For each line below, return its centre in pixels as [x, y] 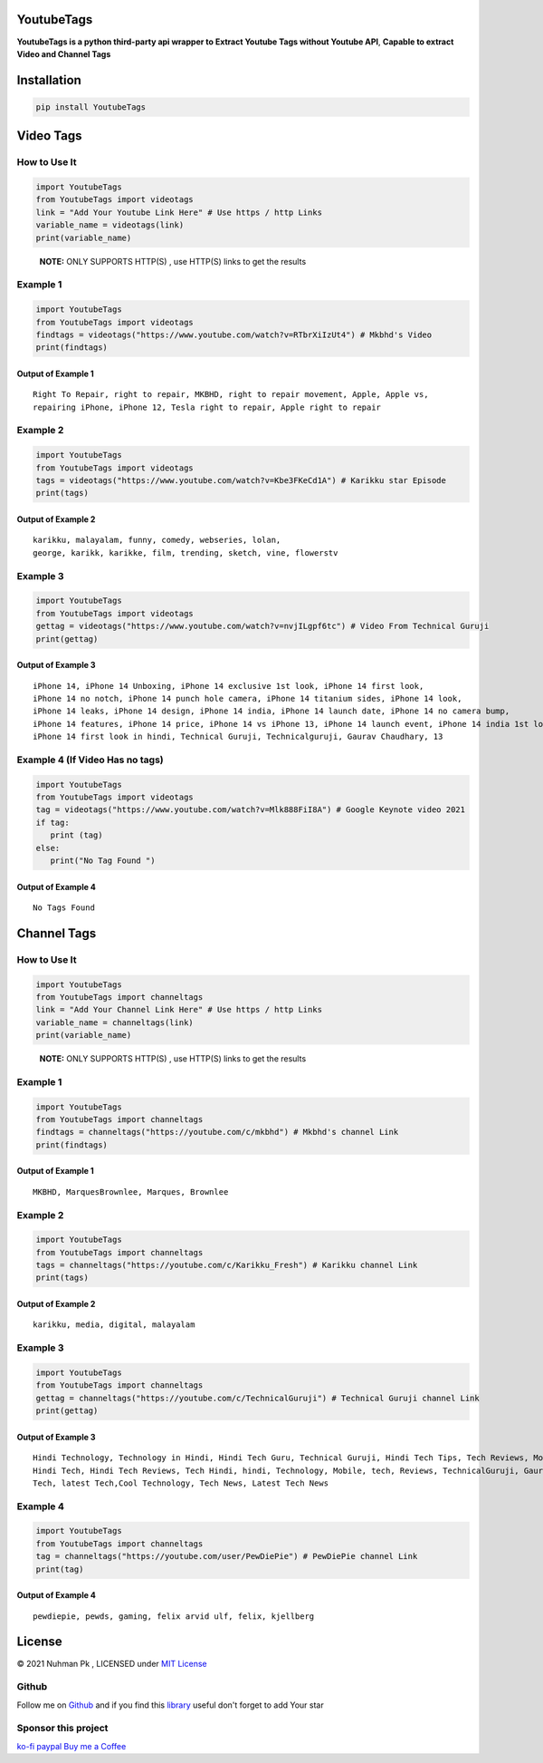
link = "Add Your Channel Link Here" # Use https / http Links [179, 1010]
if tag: [52, 822]
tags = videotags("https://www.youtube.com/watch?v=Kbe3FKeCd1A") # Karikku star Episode [241, 481]
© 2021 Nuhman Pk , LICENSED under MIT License [112, 1663]
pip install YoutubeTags [91, 107]
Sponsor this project [62, 1729]
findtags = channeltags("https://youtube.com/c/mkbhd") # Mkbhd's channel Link [217, 1132]
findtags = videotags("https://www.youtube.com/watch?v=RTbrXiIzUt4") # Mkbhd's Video [234, 334]
